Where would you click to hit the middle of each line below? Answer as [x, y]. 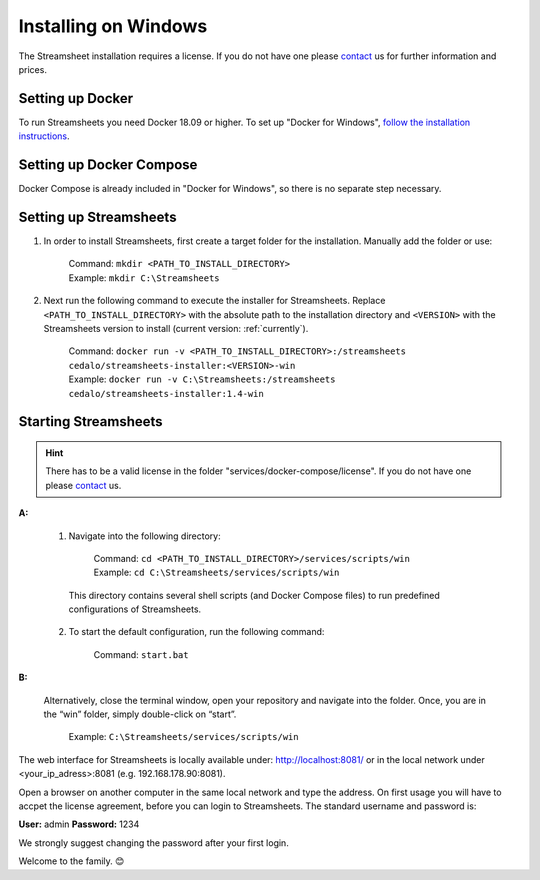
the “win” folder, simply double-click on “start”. [140, 714]
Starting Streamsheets [91, 421]
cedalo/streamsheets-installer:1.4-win [166, 393]
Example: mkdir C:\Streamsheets [144, 277]
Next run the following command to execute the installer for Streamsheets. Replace [214, 301]
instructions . [44, 136]
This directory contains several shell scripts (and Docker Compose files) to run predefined [254, 595]
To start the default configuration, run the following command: [196, 632]
